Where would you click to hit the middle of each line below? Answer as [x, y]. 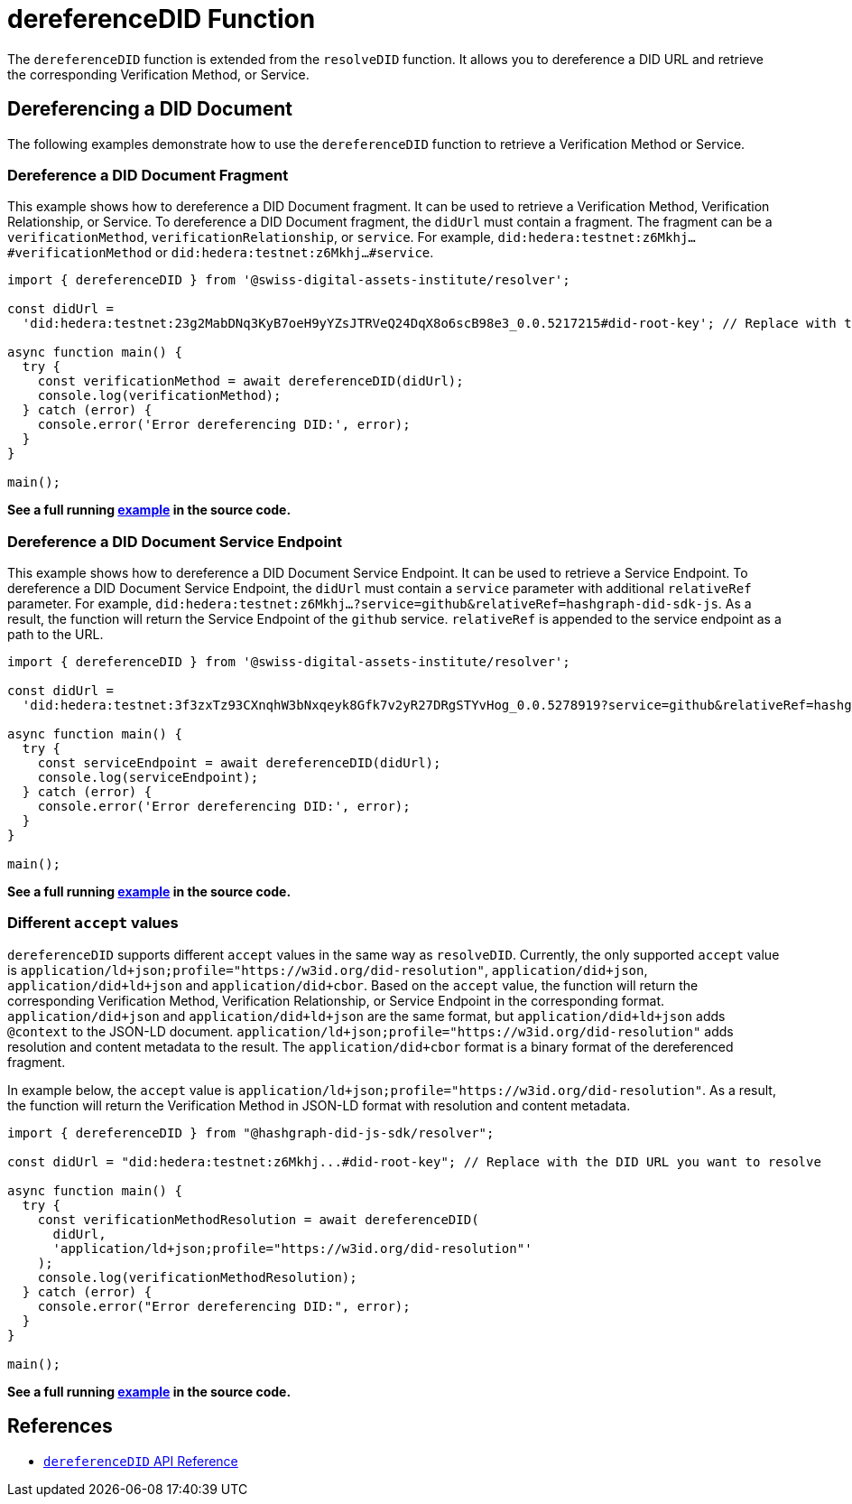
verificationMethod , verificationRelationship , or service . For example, [251, 237]
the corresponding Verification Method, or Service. [158, 74]
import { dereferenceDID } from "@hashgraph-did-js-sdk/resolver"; [251, 1133]
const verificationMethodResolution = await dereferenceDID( [258, 1219]
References [60, 1426]
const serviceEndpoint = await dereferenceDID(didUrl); [239, 763]
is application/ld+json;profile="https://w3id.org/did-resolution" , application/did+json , [328, 970]
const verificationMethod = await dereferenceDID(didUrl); [250, 381]
